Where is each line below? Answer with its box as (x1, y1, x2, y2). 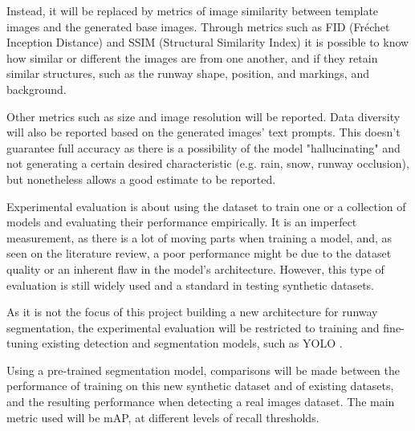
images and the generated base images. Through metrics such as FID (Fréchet (6, 18, 390, 35)
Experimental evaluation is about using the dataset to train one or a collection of (6, 197, 406, 214)
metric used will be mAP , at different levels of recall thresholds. (6, 409, 319, 425)
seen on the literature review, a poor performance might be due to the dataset (6, 245, 392, 262)
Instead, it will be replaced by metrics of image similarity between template (6, 2, 379, 18)
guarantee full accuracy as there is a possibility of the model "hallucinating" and (6, 139, 401, 156)
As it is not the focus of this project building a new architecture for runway (6, 303, 378, 320)
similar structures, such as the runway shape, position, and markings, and (6, 65, 369, 82)
